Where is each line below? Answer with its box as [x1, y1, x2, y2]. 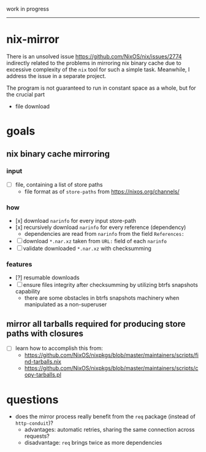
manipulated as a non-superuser [24, 301, 107, 308]
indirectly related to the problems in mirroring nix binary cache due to [6, 59, 182, 66]
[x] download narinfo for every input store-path [15, 217, 137, 225]
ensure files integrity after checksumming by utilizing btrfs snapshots [23, 281, 198, 289]
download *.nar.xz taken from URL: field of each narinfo [23, 238, 167, 245]
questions [6, 392, 59, 407]
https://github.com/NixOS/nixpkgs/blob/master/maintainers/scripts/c [24, 365, 199, 372]
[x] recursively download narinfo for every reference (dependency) [15, 224, 186, 231]
